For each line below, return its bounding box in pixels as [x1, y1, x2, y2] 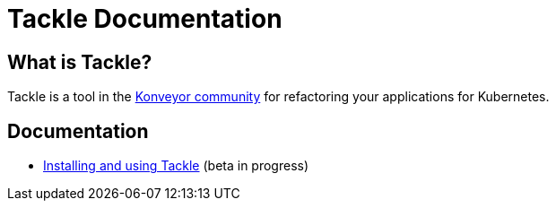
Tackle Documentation [7, 4, 282, 34]
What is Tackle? [7, 50, 152, 74]
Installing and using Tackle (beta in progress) [43, 158, 309, 174]
